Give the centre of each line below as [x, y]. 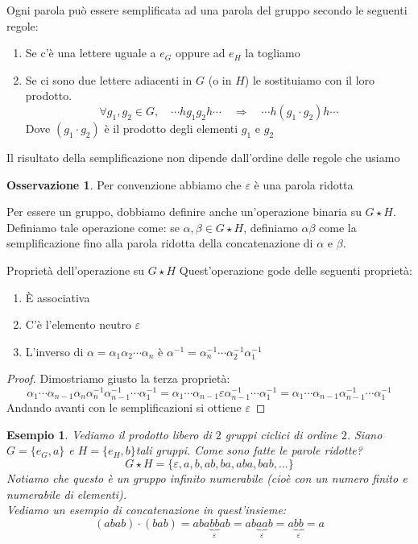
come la [338, 227]
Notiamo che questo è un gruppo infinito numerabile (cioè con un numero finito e [207, 478]
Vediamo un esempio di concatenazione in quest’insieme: [147, 510]
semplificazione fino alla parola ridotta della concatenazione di [160, 243]
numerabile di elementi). [67, 494]
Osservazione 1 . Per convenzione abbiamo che [124, 184]
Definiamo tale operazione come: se [93, 227]
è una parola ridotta [304, 184]
